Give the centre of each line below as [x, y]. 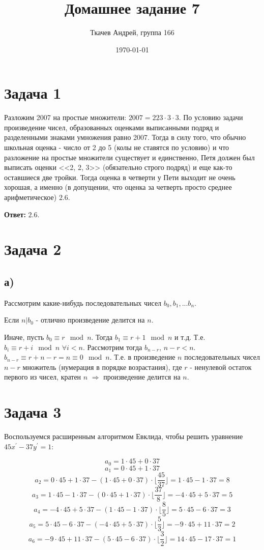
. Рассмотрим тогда [112, 347]
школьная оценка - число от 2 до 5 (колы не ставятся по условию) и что [117, 147]
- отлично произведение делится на [90, 320]
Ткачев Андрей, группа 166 [132, 32]
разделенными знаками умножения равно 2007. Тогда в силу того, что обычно [125, 137]
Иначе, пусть [24, 337]
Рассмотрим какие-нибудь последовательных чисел [83, 302]
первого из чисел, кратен [43, 377]
